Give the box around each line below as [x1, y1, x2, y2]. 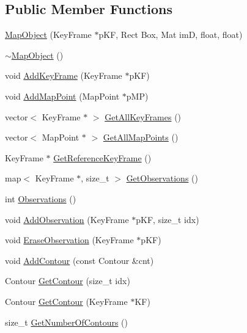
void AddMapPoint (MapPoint [5, 89, 120, 102]
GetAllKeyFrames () [105, 110, 182, 123]
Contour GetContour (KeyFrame [5, 295, 128, 307]
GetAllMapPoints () [103, 131, 179, 144]
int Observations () [5, 192, 76, 205]
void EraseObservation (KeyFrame [5, 233, 134, 246]
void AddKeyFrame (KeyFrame [5, 69, 122, 82]
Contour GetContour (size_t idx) [5, 274, 130, 287]
